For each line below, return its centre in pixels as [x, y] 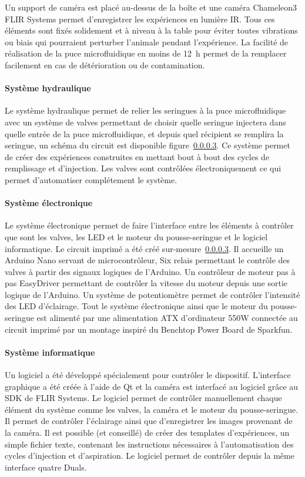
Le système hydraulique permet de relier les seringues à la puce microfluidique [145, 110]
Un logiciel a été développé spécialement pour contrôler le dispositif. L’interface [148, 375]
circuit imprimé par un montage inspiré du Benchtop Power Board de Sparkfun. [149, 329]
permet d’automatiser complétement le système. [91, 179]
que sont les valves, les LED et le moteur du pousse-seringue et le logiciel [136, 236]
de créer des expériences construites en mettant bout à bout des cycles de [137, 156]
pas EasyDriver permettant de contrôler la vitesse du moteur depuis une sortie [146, 283]
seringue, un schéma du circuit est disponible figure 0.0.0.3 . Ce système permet [148, 145]
